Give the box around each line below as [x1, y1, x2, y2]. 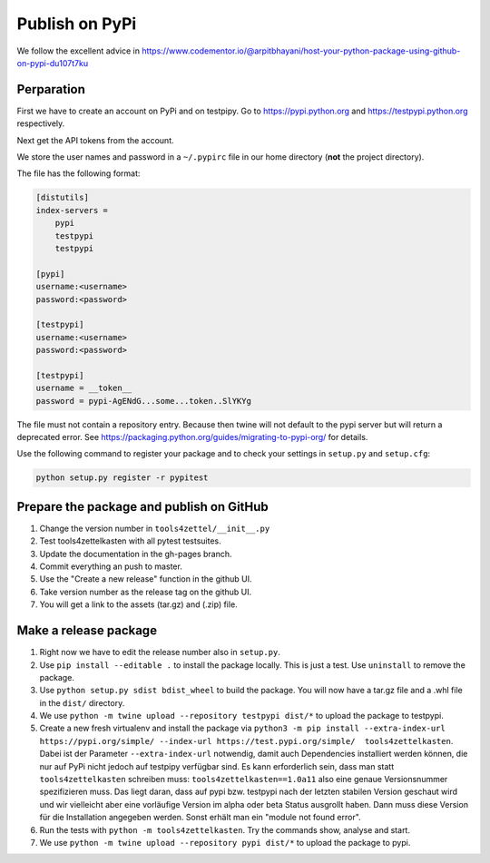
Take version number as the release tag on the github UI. [39, 586, 252, 597]
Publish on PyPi [16, 14, 137, 34]
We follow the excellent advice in [16, 45, 141, 56]
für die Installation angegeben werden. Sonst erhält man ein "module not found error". [39, 812, 362, 823]
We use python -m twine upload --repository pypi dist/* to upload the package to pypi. [39, 838, 411, 848]
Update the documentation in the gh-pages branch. [39, 548, 232, 559]
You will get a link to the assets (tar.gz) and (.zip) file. [39, 599, 238, 610]
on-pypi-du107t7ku [16, 57, 89, 68]
